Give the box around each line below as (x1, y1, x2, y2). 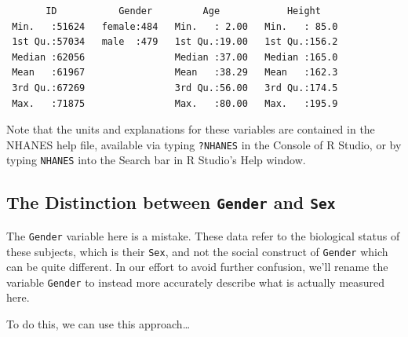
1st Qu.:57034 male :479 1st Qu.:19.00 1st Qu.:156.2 (12, 36, 338, 48)
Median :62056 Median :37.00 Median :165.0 (12, 51, 338, 63)
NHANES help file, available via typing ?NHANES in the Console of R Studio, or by (6, 136, 402, 152)
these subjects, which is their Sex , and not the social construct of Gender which (6, 243, 388, 259)
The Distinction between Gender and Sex (6, 190, 336, 214)
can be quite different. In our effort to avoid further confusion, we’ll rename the (6, 258, 388, 275)
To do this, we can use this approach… (6, 316, 191, 332)
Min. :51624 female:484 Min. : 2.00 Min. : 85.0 (12, 20, 338, 32)
